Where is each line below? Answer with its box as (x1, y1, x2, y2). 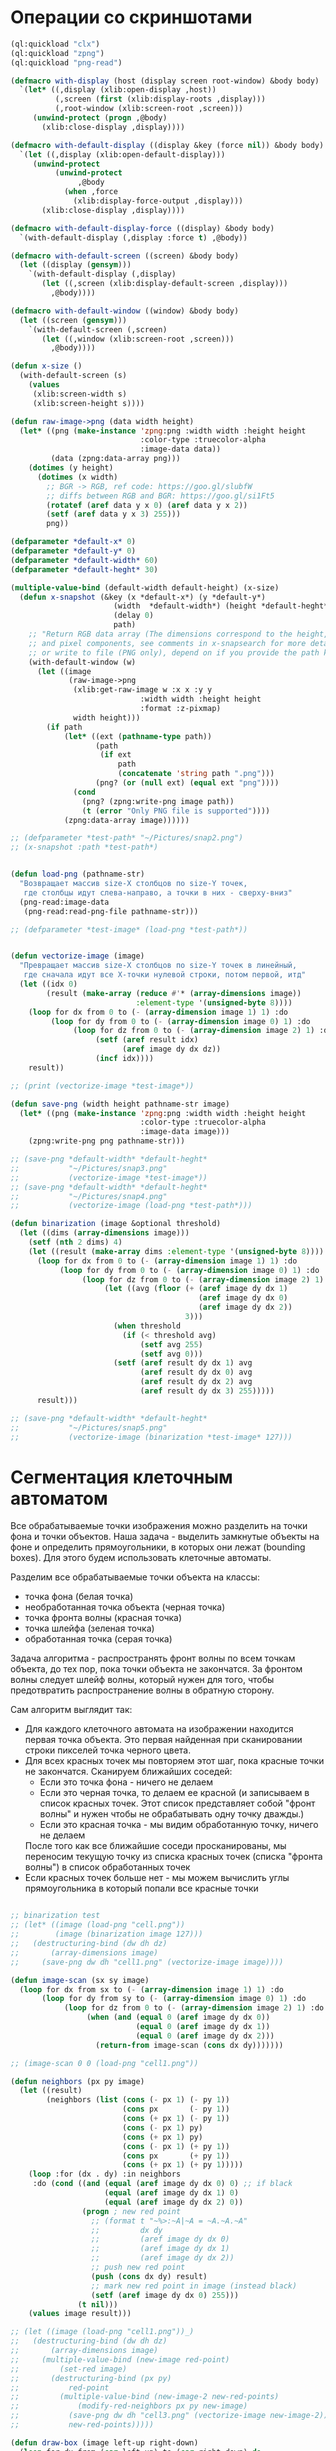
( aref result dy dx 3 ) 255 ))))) (139, 1386, 275, 1396)
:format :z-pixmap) (139, 704, 222, 714)
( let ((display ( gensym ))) (19, 260, 132, 270)
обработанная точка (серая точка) (24, 1633, 173, 1645)
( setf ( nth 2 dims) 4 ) (28, 1237, 123, 1248)
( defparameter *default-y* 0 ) (10, 546, 137, 556)
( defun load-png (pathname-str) (10, 869, 145, 880)
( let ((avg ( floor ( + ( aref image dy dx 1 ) (104, 1284, 288, 1294)
